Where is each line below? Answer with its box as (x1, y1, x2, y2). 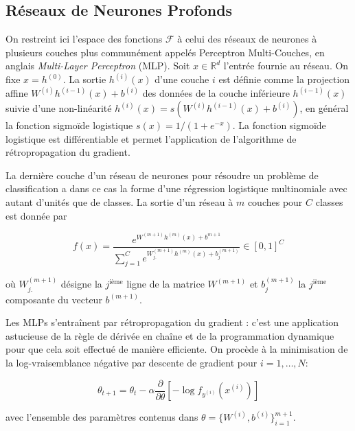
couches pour (247, 195, 303, 209)
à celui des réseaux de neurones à (177, 32, 317, 46)
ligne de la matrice (126, 277, 205, 291)
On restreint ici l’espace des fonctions (5, 32, 163, 46)
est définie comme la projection (218, 72, 350, 86)
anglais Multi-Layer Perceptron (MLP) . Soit (5, 58, 190, 73)
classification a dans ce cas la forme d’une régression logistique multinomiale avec (5, 181, 347, 196)
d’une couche (154, 72, 209, 86)
